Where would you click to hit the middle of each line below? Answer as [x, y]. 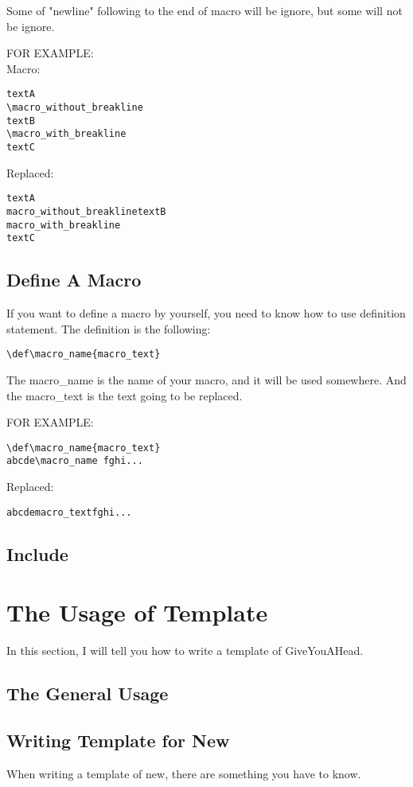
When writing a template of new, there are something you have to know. [184, 773]
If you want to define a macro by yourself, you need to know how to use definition [206, 313]
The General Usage [88, 693]
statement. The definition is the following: [109, 328]
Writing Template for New [118, 740]
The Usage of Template [137, 612]
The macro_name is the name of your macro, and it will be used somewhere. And [206, 379]
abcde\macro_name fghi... [75, 461]
